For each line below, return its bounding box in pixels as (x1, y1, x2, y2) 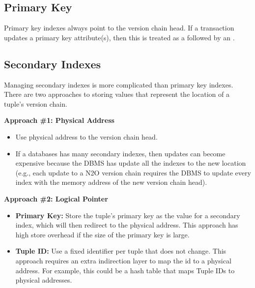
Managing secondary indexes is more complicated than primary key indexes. (4, 79, 233, 89)
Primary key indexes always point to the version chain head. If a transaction (4, 23, 234, 33)
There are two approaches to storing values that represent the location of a (4, 89, 230, 99)
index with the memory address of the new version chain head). (15, 177, 207, 187)
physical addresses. (15, 275, 72, 285)
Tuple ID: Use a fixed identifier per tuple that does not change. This (15, 246, 227, 256)
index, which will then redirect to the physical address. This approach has (15, 220, 238, 230)
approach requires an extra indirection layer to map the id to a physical (15, 255, 231, 265)
